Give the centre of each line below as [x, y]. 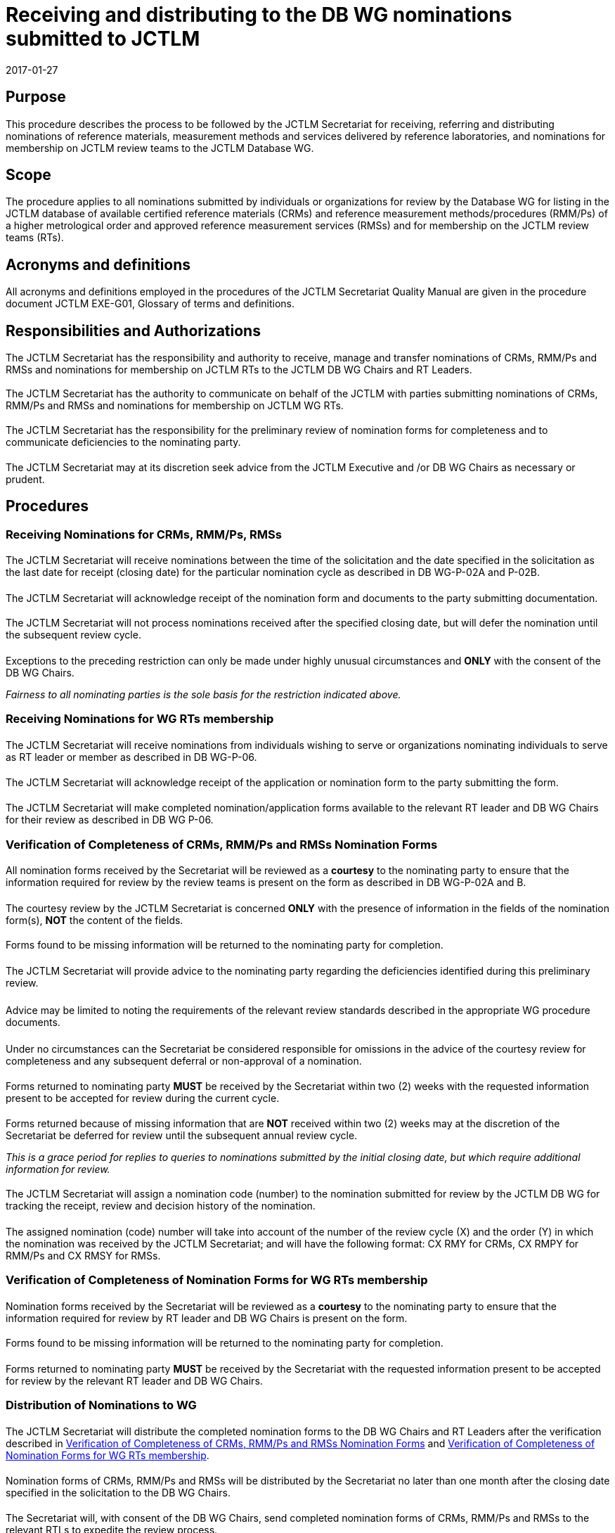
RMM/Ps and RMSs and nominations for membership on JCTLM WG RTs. [175, 405]
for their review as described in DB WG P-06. [110, 820]
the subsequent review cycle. [73, 635]
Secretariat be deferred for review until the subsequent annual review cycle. [182, 1135]
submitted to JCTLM [103, 39]
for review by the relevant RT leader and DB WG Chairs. [134, 1380]
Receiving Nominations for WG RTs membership [140, 718]
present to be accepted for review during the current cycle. [143, 1098]
